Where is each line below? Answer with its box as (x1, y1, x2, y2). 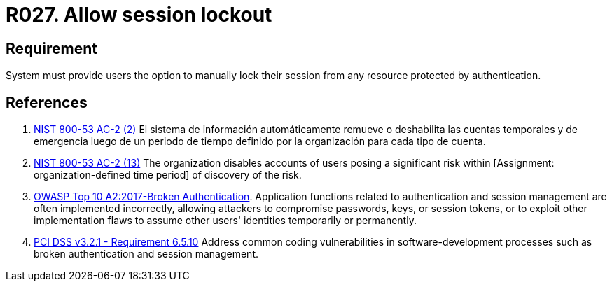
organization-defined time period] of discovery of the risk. (34, 169, 302, 181)
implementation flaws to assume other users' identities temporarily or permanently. (34, 214, 417, 227)
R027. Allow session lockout (6, 3, 272, 27)
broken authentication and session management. (34, 248, 259, 260)
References (6, 93, 88, 111)
